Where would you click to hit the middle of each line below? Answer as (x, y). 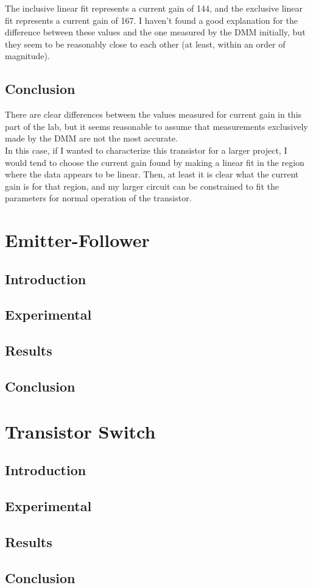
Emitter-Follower (77, 240)
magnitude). (27, 56)
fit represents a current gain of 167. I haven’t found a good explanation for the (152, 20)
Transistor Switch (80, 431)
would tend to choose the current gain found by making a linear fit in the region (155, 162)
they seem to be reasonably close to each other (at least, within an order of (145, 44)
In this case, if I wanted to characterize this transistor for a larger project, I (146, 150)
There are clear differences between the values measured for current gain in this (153, 114)
